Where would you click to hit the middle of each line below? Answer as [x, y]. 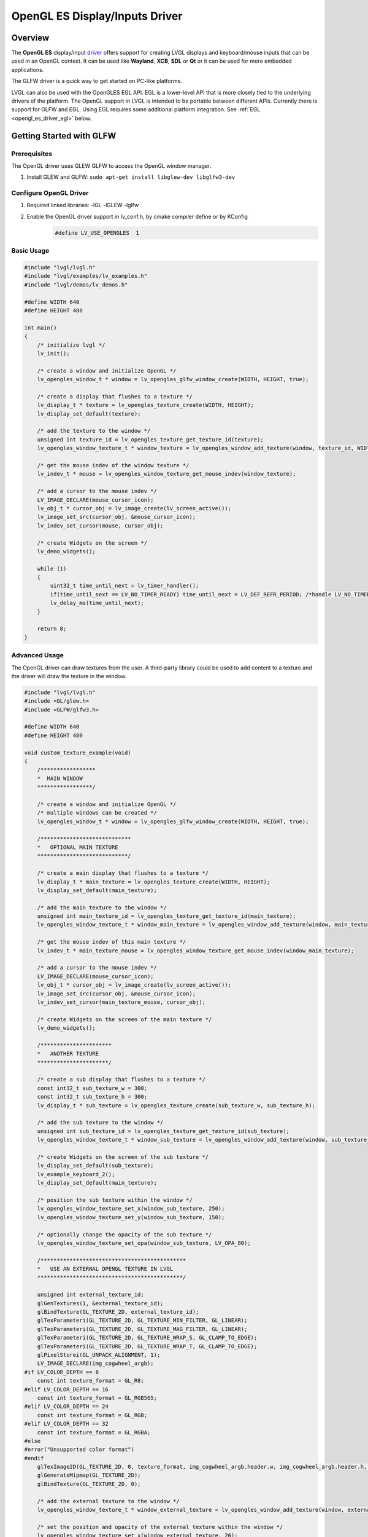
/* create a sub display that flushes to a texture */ [121, 1080]
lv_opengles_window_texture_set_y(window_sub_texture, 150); [131, 1217]
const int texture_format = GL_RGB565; [97, 1398]
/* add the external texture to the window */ [109, 1501]
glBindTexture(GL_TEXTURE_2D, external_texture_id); [118, 1312]
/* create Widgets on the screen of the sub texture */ [123, 1157]
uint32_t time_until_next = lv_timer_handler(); [125, 586]
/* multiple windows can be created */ [97, 813]
